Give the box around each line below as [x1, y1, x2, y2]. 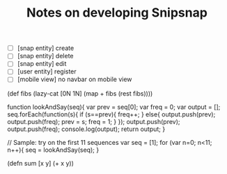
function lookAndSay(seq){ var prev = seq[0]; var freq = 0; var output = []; [7, 103, 221, 111]
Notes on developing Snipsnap [26, 5, 208, 21]
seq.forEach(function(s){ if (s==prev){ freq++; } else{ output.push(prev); [7, 110, 216, 119]
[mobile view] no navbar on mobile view [17, 75, 132, 84]
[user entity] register [17, 67, 77, 76]
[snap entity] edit [17, 60, 67, 68]
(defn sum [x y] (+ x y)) [7, 159, 75, 167]
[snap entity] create [17, 44, 75, 53]
